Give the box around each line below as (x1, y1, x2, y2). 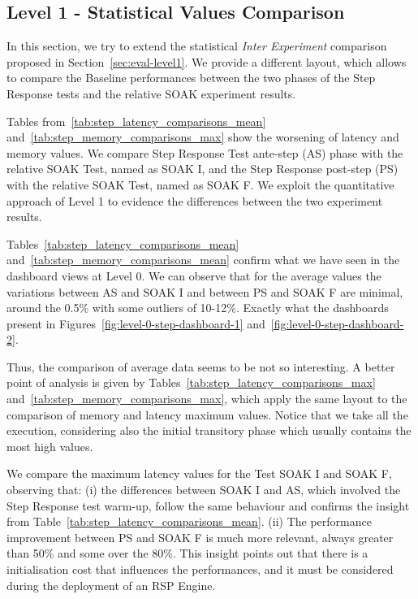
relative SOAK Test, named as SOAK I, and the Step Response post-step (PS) (6, 160, 399, 177)
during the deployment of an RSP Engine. (6, 576, 216, 593)
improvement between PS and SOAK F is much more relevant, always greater (6, 528, 394, 545)
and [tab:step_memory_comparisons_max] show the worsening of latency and (6, 128, 399, 145)
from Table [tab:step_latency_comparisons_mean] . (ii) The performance (6, 513, 372, 530)
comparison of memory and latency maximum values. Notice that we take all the (6, 406, 408, 423)
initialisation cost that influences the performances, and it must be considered (6, 561, 394, 578)
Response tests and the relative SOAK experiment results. (6, 85, 296, 102)
